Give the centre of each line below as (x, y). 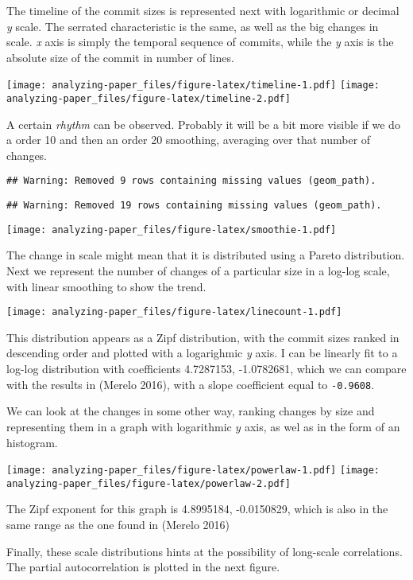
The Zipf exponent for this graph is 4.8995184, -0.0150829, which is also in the (197, 509)
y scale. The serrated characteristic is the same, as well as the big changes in (193, 26)
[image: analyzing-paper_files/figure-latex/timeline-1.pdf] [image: (193, 86)
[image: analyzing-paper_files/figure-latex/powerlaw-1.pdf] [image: (193, 471)
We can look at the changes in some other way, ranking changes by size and (191, 411)
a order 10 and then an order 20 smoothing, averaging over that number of (189, 140)
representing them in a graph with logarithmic (119, 426)
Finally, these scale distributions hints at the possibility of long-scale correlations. (205, 551)
